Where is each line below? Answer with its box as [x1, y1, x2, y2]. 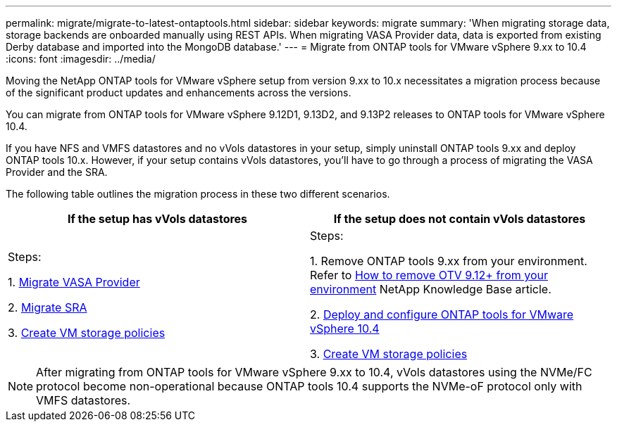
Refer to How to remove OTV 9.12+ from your [310, 268, 548, 282]
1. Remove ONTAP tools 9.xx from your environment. [310, 254, 587, 268]
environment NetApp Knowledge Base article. [310, 282, 551, 296]
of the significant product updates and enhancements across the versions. [6, 87, 351, 98]
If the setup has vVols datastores [67, 212, 248, 226]
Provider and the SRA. [6, 166, 108, 178]
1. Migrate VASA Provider [8, 275, 140, 289]
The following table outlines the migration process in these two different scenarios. [6, 188, 390, 200]
